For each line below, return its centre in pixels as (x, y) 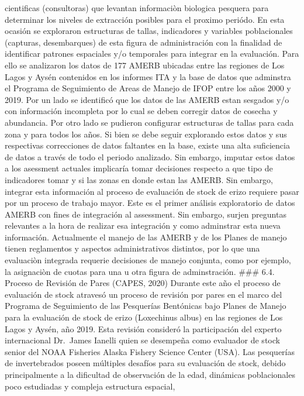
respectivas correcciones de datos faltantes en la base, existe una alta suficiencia (147, 145)
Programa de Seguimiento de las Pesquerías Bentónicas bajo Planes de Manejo (146, 306)
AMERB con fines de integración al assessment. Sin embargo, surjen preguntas (146, 214)
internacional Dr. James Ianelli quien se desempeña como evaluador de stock (142, 340)
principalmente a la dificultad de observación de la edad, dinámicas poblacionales (150, 374)
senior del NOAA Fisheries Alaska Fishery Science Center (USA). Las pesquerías (150, 351)
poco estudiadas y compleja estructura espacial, (90, 386)
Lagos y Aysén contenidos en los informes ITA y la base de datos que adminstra (148, 76)
